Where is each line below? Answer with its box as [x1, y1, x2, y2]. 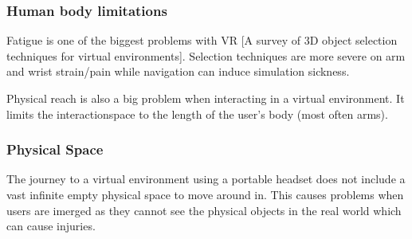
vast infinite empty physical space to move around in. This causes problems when [6, 186, 404, 202]
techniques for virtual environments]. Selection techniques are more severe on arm [6, 47, 406, 64]
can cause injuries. [6, 217, 96, 234]
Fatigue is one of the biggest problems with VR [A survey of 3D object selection [6, 32, 398, 49]
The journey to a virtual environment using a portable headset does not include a [6, 170, 406, 187]
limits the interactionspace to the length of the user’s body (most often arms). [6, 105, 388, 122]
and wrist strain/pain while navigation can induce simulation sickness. [6, 63, 350, 80]
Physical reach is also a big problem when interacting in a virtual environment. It [6, 90, 405, 106]
